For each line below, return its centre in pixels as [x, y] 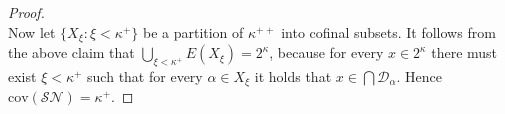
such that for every [145, 75]
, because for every [326, 52]
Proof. [26, 12]
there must [464, 52]
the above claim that [71, 52]
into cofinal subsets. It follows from [388, 31]
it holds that [293, 75]
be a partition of [193, 31]
